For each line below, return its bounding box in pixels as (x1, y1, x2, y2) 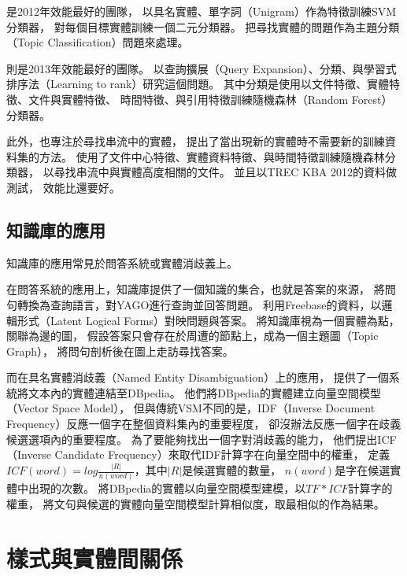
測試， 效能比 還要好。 (6, 179, 120, 195)
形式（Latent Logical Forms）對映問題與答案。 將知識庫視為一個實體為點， (17, 312, 400, 328)
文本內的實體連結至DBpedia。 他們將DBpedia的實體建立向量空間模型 (28, 384, 382, 401)
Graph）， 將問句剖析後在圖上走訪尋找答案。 (6, 342, 234, 359)
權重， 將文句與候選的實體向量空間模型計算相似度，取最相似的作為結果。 (6, 496, 385, 512)
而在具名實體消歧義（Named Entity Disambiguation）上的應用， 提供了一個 (6, 369, 389, 386)
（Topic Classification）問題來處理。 (6, 34, 189, 50)
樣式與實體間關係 (6, 541, 183, 574)
